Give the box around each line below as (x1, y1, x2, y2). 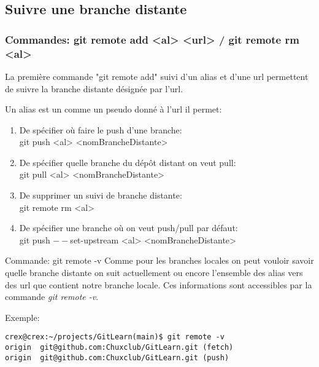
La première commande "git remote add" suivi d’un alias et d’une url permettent (5, 69, 309, 82)
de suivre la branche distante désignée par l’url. (5, 82, 183, 95)
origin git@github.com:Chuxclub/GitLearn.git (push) (5, 353, 229, 362)
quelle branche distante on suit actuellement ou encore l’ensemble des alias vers (5, 266, 303, 279)
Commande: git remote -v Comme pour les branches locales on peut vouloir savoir (5, 254, 314, 267)
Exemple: (5, 310, 40, 323)
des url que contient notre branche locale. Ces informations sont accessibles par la (5, 278, 312, 291)
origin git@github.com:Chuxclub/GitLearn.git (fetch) (5, 343, 234, 352)
